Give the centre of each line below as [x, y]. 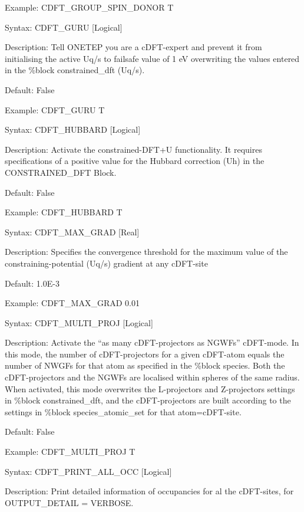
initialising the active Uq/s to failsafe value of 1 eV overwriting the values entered [152, 58]
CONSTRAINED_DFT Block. [61, 172]
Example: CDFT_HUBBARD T [64, 212]
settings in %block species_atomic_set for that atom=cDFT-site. [123, 411]
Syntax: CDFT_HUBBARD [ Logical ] [73, 129]
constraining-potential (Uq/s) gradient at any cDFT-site [106, 263]
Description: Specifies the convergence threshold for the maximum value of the [146, 252]
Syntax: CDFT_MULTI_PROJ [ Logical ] [79, 322]
